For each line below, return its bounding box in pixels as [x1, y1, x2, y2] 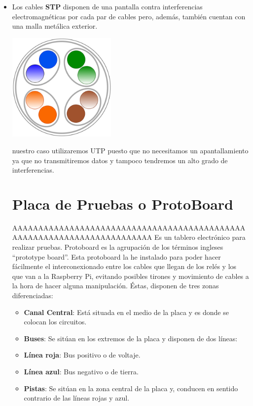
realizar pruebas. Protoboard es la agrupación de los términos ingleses [12, 242, 223, 252]
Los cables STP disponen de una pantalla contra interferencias [12, 1, 203, 11]
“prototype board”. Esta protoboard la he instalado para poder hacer [12, 251, 221, 262]
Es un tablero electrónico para [154, 232, 246, 242]
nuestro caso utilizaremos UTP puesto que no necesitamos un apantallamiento [12, 145, 249, 155]
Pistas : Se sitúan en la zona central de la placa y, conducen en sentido [24, 383, 238, 393]
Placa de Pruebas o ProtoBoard [12, 193, 233, 214]
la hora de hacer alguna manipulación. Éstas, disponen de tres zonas [12, 280, 219, 291]
